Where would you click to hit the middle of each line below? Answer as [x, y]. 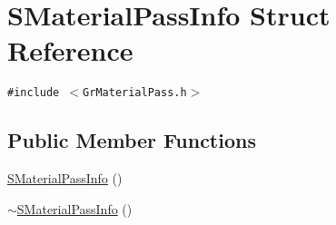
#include [34, 93]
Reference [70, 50]
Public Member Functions [132, 140]
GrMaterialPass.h [135, 93]
